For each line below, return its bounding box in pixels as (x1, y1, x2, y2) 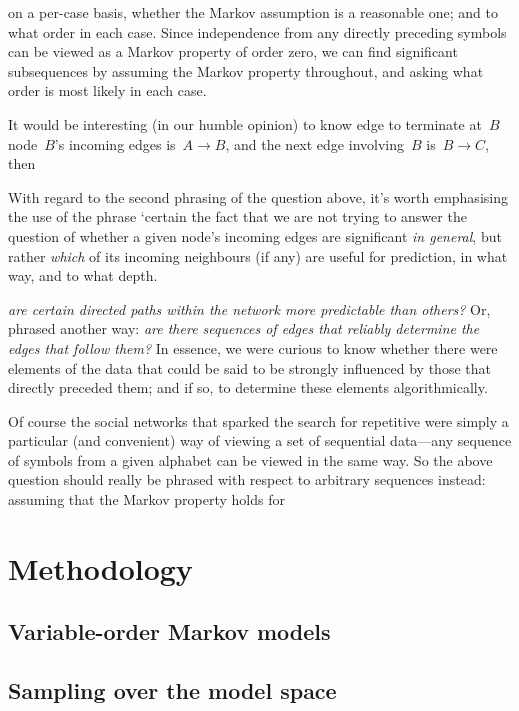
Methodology (8, 547, 193, 588)
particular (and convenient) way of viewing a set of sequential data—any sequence (8, 430, 512, 451)
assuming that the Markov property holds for (8, 489, 285, 510)
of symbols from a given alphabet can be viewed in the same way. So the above (8, 449, 493, 470)
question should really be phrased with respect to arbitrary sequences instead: (8, 469, 486, 490)
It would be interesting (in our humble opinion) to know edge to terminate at (8, 113, 482, 134)
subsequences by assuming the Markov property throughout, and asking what (8, 60, 484, 81)
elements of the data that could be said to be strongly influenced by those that (8, 357, 491, 378)
